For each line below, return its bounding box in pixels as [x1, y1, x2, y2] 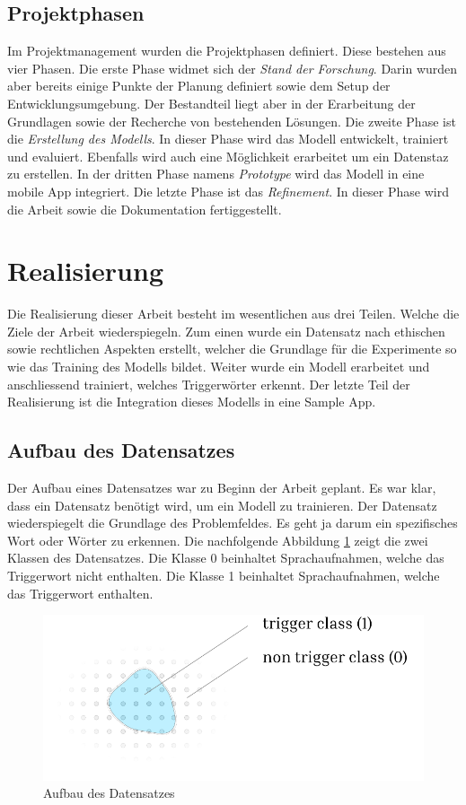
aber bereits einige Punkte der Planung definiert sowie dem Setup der [7, 76, 391, 95]
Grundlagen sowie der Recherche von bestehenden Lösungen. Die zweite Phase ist [7, 111, 456, 130]
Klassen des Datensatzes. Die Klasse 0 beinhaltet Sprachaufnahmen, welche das [7, 548, 444, 567]
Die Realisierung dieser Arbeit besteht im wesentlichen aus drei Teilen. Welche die [7, 304, 460, 323]
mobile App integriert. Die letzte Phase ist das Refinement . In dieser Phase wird [7, 181, 449, 200]
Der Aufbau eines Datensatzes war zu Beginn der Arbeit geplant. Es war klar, [7, 478, 436, 497]
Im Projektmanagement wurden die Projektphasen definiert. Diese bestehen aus [7, 41, 446, 60]
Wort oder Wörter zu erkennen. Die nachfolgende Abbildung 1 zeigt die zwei [7, 530, 428, 549]
